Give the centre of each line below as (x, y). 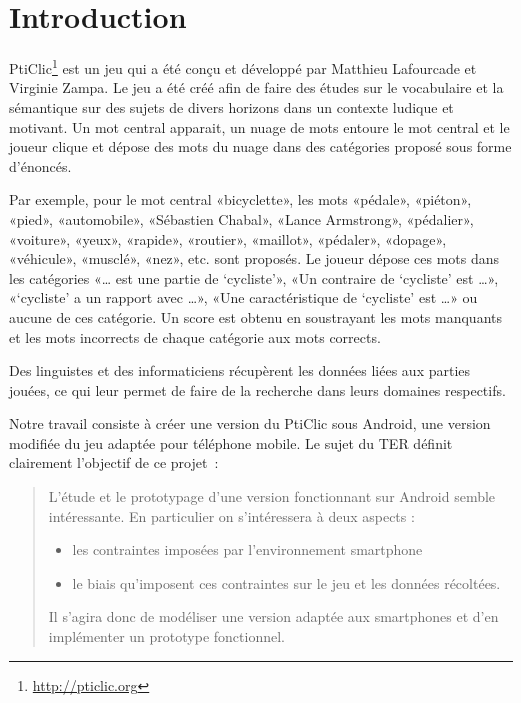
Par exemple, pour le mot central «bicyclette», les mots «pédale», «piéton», (240, 199)
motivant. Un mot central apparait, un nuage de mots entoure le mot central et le (259, 126)
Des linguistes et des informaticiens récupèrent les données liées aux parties (240, 370)
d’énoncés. (40, 165)
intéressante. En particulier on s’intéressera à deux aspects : (231, 515)
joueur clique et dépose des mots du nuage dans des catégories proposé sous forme (260, 146)
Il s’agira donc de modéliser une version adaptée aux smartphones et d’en (273, 616)
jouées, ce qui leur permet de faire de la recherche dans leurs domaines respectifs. (257, 389)
